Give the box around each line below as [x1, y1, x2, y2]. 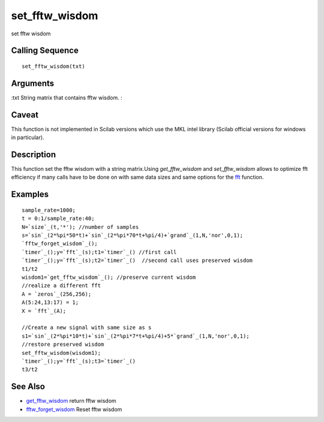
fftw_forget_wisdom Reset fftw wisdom [26, 405, 122, 413]
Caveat [11, 110, 39, 120]
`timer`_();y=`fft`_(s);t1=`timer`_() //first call [22, 249, 177, 255]
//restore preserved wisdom [22, 341, 104, 348]
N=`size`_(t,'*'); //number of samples [22, 224, 139, 230]
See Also [11, 381, 45, 392]
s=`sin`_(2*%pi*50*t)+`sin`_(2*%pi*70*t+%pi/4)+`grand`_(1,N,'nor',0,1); [22, 232, 244, 239]
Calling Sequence [11, 46, 79, 56]
